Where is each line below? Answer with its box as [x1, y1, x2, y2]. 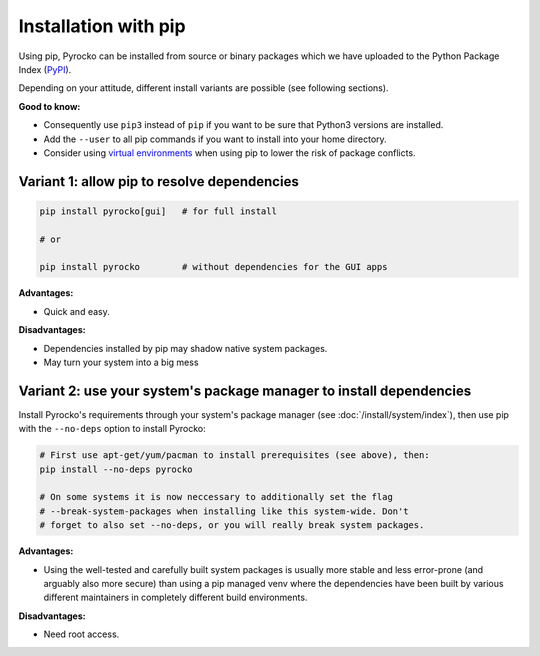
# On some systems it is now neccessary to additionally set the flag [39, 491, 394, 503]
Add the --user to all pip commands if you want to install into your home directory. [43, 133, 387, 145]
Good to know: [18, 100, 81, 112]
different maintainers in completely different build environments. [43, 591, 308, 604]
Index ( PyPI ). [18, 63, 72, 75]
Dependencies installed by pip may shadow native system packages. [43, 342, 328, 354]
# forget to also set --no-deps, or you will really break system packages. [39, 520, 425, 531]
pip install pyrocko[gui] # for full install [39, 205, 277, 217]
